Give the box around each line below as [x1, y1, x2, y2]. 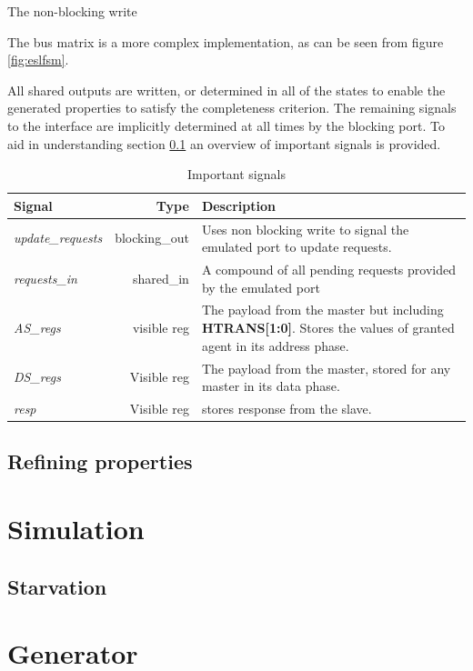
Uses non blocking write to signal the [201, 219, 409, 238]
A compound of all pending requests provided [201, 260, 456, 279]
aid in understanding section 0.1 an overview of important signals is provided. [7, 134, 441, 153]
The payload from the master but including [201, 300, 444, 319]
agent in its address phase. [201, 335, 349, 355]
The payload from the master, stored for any [201, 358, 451, 377]
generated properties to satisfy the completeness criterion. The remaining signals [7, 98, 457, 117]
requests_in [14, 268, 77, 287]
